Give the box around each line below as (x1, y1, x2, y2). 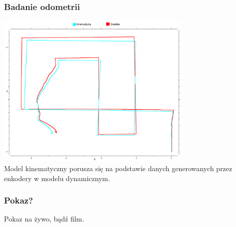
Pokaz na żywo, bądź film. (4, 214, 84, 224)
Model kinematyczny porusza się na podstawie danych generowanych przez (4, 163, 233, 173)
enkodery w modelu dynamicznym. (4, 173, 110, 183)
